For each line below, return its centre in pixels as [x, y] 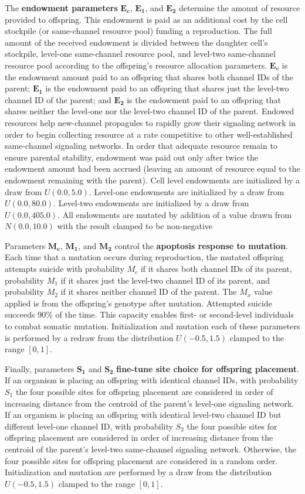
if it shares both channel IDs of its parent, [216, 269]
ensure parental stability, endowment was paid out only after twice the [132, 157]
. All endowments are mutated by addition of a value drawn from [175, 214]
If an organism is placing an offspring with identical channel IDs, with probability [152, 380]
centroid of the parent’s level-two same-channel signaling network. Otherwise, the [151, 449]
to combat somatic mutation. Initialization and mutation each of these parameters [152, 326]
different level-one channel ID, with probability [89, 426]
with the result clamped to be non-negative [135, 226]
